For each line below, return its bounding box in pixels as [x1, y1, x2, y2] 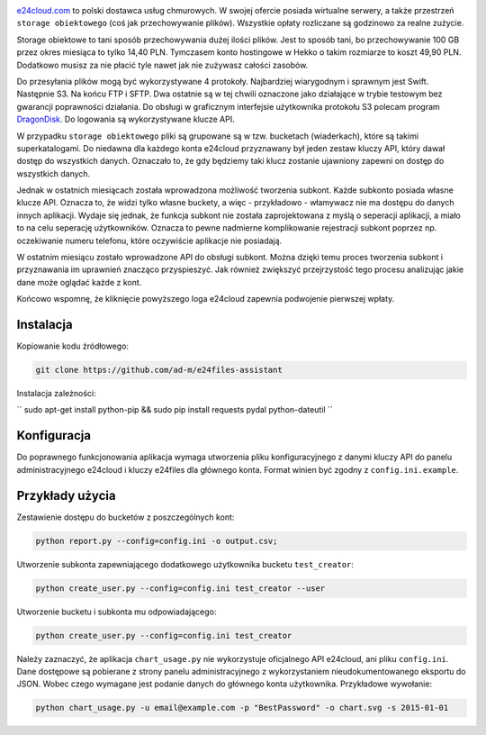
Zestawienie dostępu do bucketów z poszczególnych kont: [16, 512, 235, 522]
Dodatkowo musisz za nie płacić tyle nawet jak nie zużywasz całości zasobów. [16, 59, 309, 70]
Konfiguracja [16, 428, 92, 443]
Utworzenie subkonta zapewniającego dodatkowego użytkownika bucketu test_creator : [16, 558, 355, 569]
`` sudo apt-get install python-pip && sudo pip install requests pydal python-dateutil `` [16, 404, 333, 415]
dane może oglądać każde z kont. [16, 277, 142, 287]
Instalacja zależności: [16, 388, 96, 399]
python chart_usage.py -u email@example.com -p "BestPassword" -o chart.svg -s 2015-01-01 [35, 703, 449, 713]
